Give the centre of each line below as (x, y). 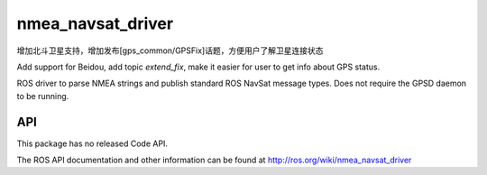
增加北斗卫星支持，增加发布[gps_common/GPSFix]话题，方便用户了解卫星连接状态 (170, 51)
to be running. (43, 96)
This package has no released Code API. (92, 143)
